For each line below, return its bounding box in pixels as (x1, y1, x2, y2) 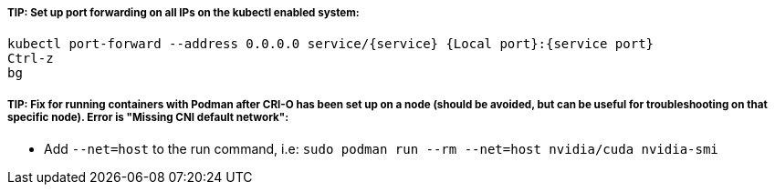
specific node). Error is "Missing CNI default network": (7, 110, 289, 124)
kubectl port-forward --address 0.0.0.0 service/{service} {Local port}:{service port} (7, 36, 655, 52)
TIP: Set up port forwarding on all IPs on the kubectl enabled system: (7, 6, 360, 19)
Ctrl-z (7, 51, 54, 66)
